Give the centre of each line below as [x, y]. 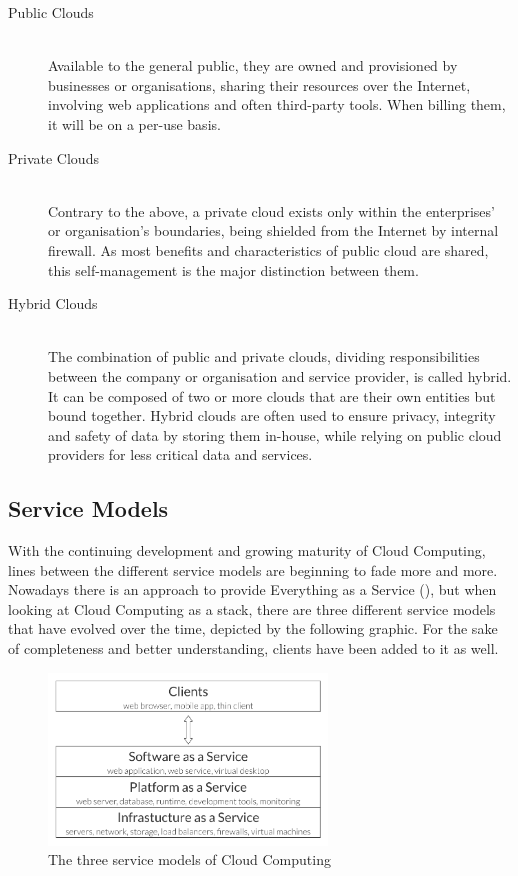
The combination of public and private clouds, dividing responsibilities [264, 356]
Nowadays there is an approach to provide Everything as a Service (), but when [252, 589]
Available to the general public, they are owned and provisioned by [253, 65]
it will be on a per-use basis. [134, 123]
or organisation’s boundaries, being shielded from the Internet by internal [273, 230]
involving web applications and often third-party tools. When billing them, [277, 104]
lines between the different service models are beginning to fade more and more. [253, 569]
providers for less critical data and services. [180, 454]
